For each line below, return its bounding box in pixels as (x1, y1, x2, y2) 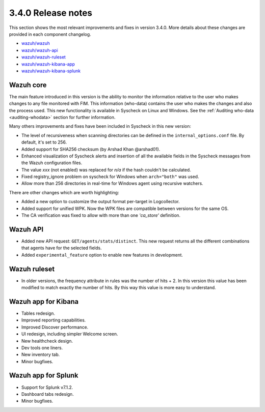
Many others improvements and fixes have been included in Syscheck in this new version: (9, 123, 191, 129)
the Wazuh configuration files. (21, 160, 82, 166)
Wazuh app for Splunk (9, 371, 79, 380)
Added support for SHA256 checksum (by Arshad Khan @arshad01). (21, 146, 160, 152)
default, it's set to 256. (21, 139, 67, 145)
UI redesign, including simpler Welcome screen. (21, 331, 118, 337)
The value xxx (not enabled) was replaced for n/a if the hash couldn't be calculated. (21, 167, 191, 173)
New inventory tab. (21, 352, 60, 357)
